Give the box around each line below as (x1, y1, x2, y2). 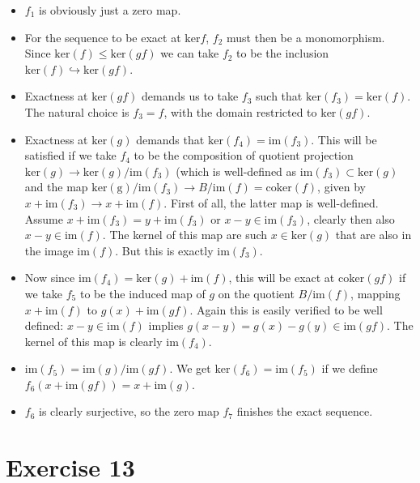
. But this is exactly (115, 241, 214, 259)
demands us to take (142, 88, 239, 105)
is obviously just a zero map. (39, 2, 181, 18)
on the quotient (218, 284, 295, 301)
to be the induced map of (79, 284, 206, 301)
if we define (321, 360, 378, 377)
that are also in (335, 226, 412, 243)
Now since (24, 269, 75, 286)
